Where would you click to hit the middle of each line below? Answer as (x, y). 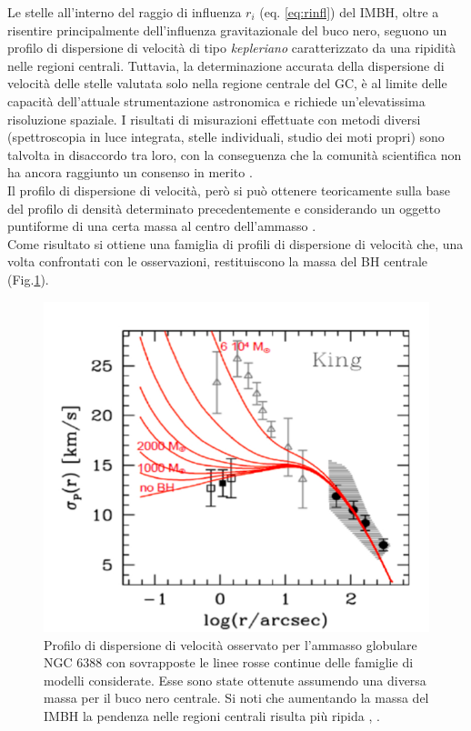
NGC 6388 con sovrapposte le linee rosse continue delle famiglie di (229, 662)
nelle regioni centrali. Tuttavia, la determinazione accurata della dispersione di (226, 65)
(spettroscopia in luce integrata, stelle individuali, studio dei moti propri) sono (226, 137)
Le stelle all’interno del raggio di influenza (125, 12)
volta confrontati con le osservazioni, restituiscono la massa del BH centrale (217, 261)
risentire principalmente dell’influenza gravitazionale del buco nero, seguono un (227, 30)
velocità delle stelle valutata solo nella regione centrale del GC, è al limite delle (227, 83)
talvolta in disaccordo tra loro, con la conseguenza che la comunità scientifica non (235, 154)
